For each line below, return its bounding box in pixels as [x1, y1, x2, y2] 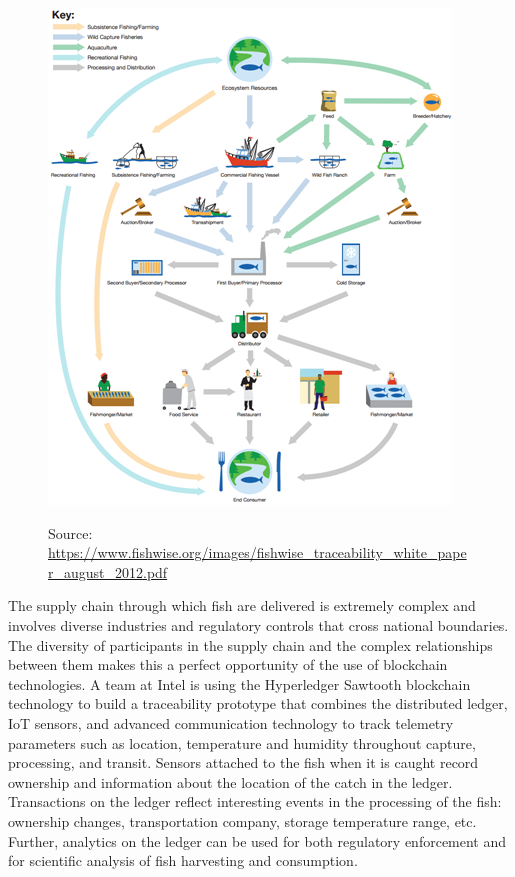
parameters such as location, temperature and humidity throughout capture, [8, 732, 476, 753]
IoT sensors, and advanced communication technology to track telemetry [8, 712, 454, 733]
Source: [48, 522, 93, 543]
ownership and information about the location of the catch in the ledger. [8, 771, 453, 792]
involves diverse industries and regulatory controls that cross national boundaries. [8, 614, 509, 635]
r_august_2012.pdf [48, 561, 168, 582]
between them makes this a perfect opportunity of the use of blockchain [8, 654, 448, 675]
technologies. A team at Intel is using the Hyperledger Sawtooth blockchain [8, 673, 471, 694]
